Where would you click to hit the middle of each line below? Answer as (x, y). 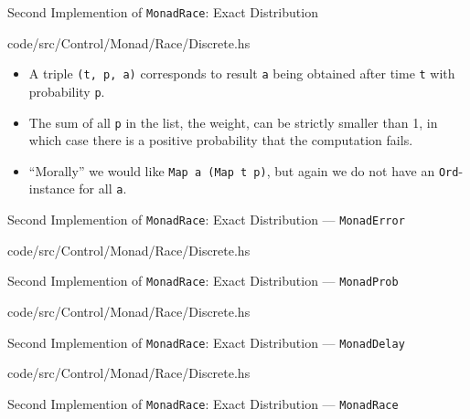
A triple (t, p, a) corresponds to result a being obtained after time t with (242, 73)
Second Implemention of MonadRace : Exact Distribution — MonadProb (203, 281)
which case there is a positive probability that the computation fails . (221, 140)
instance (52, 189)
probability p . (67, 91)
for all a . (103, 189)
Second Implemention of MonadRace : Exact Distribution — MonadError (206, 220)
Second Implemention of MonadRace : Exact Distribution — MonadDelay (206, 342)
